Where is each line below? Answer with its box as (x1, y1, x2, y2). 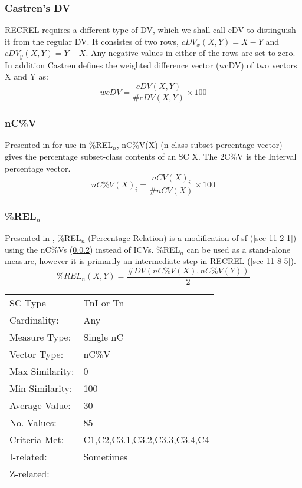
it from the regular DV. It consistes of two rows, (5, 35, 179, 47)
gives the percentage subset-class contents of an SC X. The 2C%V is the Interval (5, 150, 297, 162)
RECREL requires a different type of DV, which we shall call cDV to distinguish (5, 24, 296, 36)
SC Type (9, 296, 46, 309)
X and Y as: (5, 70, 48, 83)
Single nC (83, 330, 123, 344)
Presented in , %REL (5, 232, 81, 244)
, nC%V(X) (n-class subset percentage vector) (116, 139, 283, 151)
